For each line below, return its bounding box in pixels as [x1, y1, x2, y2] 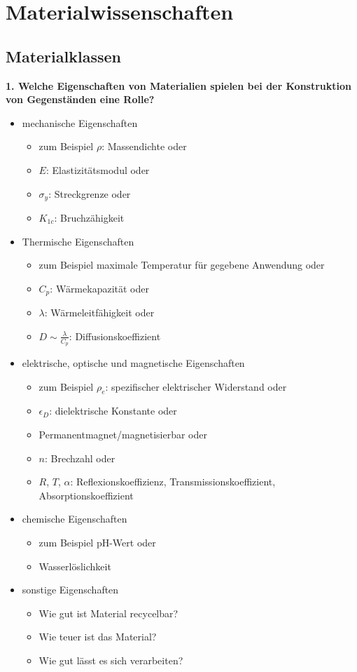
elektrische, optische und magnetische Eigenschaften [22, 356, 245, 370]
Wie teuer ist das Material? [38, 629, 157, 644]
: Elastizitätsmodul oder [45, 162, 150, 177]
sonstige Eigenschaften [22, 582, 119, 597]
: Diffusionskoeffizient [69, 328, 161, 343]
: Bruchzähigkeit [54, 210, 125, 224]
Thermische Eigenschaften [22, 234, 134, 248]
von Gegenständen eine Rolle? [6, 92, 155, 107]
